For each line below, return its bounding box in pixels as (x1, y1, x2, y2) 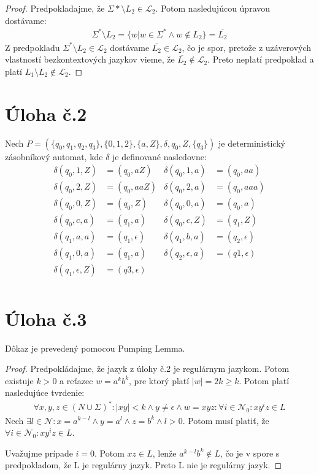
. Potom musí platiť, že (182, 414, 269, 427)
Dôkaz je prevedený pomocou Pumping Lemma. (5, 341, 185, 354)
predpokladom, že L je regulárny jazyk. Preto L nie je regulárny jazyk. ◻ (5, 458, 282, 471)
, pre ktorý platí (129, 374, 190, 387)
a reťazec (60, 374, 93, 387)
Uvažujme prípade (5, 446, 73, 459)
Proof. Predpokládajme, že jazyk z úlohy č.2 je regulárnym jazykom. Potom (5, 362, 290, 375)
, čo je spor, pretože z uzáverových (182, 41, 312, 53)
